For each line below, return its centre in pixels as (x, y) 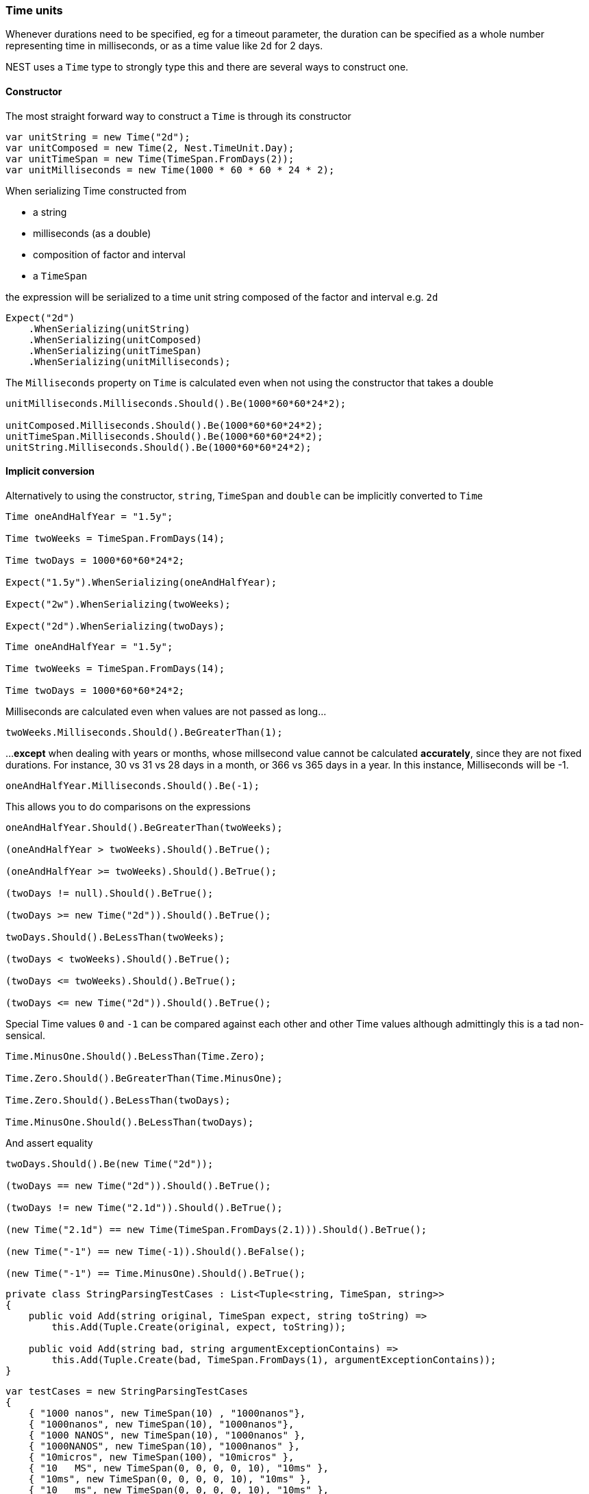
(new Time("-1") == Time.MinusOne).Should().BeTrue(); (156, 1273)
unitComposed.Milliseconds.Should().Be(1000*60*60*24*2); (164, 425)
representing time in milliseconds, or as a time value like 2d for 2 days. (164, 46)
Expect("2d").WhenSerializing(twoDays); (115, 626)
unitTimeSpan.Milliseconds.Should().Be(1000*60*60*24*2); (164, 436)
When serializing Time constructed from (96, 190)
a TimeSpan (60, 275)
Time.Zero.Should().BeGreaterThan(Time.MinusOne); (144, 1078)
